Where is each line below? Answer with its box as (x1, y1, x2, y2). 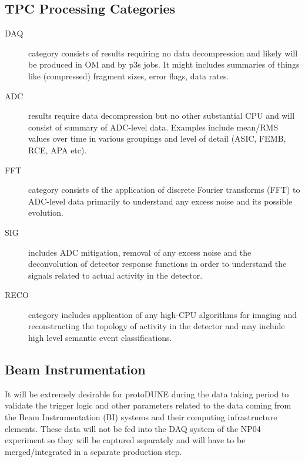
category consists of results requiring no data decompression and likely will (28, 46, 298, 59)
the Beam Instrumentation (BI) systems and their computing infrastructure (5, 411, 277, 423)
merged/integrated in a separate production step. (5, 445, 182, 457)
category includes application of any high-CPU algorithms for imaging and (28, 308, 297, 320)
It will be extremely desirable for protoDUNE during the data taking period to (5, 387, 289, 400)
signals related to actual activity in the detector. (28, 269, 203, 281)
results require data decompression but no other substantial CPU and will (28, 109, 295, 122)
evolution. (28, 206, 63, 219)
